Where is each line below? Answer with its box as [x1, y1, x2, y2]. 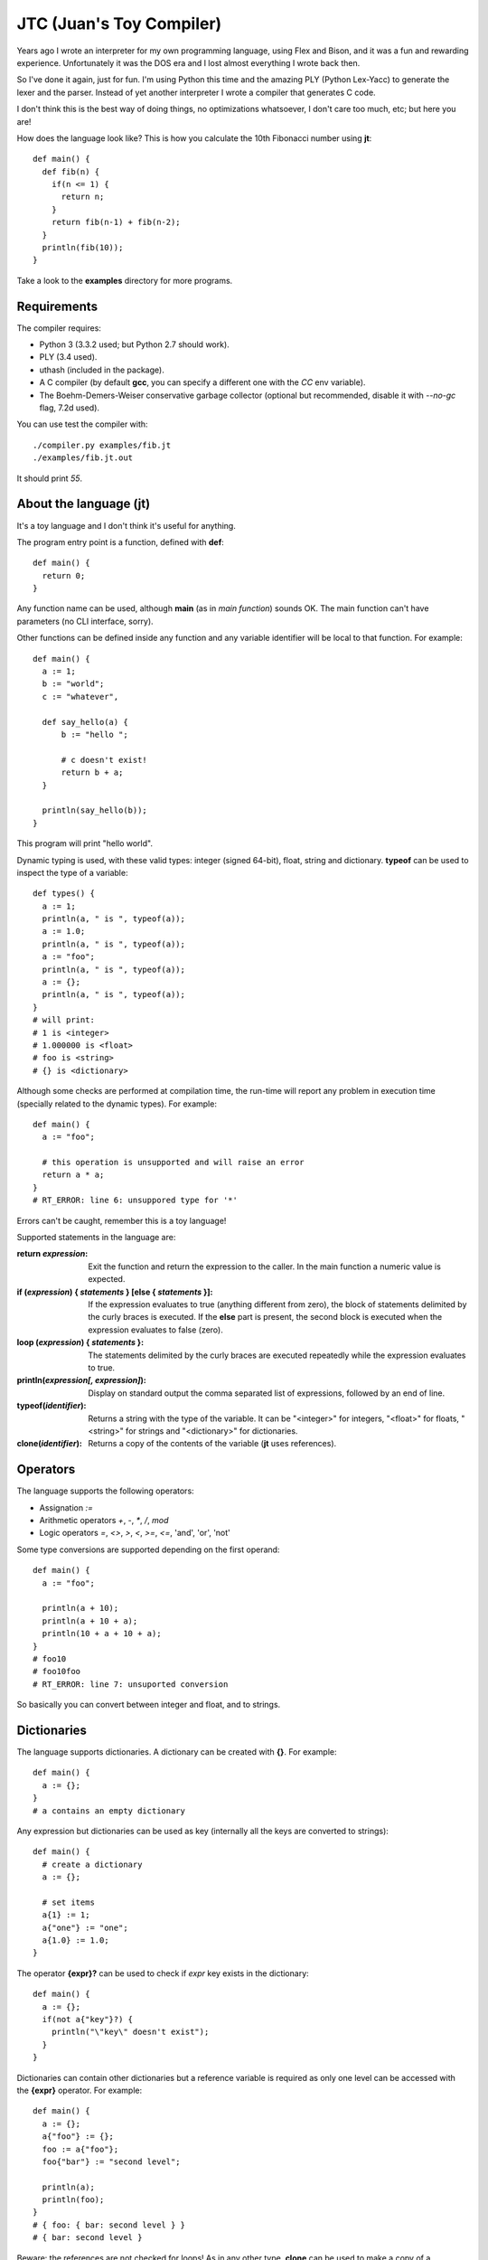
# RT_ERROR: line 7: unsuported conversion [33, 1679, 229, 1690]
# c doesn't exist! [61, 755, 148, 765]
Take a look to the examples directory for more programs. [16, 275, 233, 286]
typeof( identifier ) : [16, 1400, 87, 1411]
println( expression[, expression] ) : [16, 1375, 146, 1386]
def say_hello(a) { [42, 717, 128, 727]
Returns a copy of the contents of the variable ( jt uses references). [88, 1438, 337, 1449]
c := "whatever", [42, 692, 119, 702]
